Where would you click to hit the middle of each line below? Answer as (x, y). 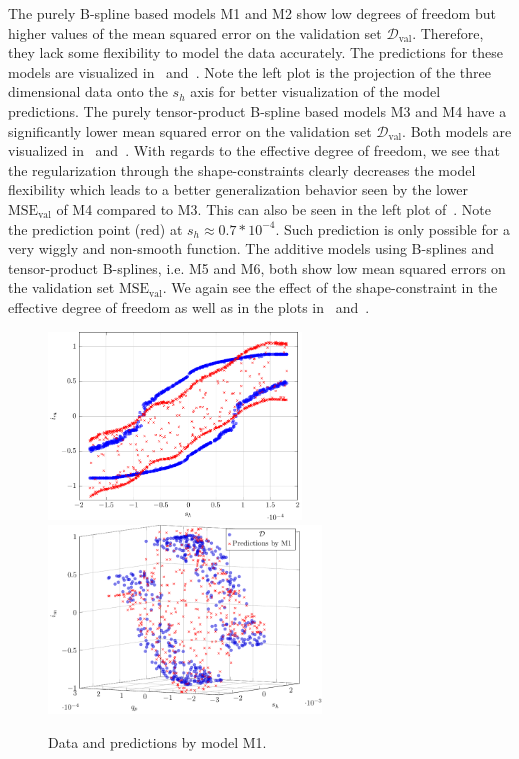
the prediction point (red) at (95, 228)
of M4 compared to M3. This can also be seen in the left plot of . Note (274, 208)
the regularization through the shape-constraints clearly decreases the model (242, 169)
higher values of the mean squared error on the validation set (195, 32)
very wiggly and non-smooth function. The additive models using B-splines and (251, 248)
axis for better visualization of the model (315, 91)
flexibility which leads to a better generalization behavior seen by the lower (238, 189)
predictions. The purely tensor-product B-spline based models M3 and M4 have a (257, 110)
